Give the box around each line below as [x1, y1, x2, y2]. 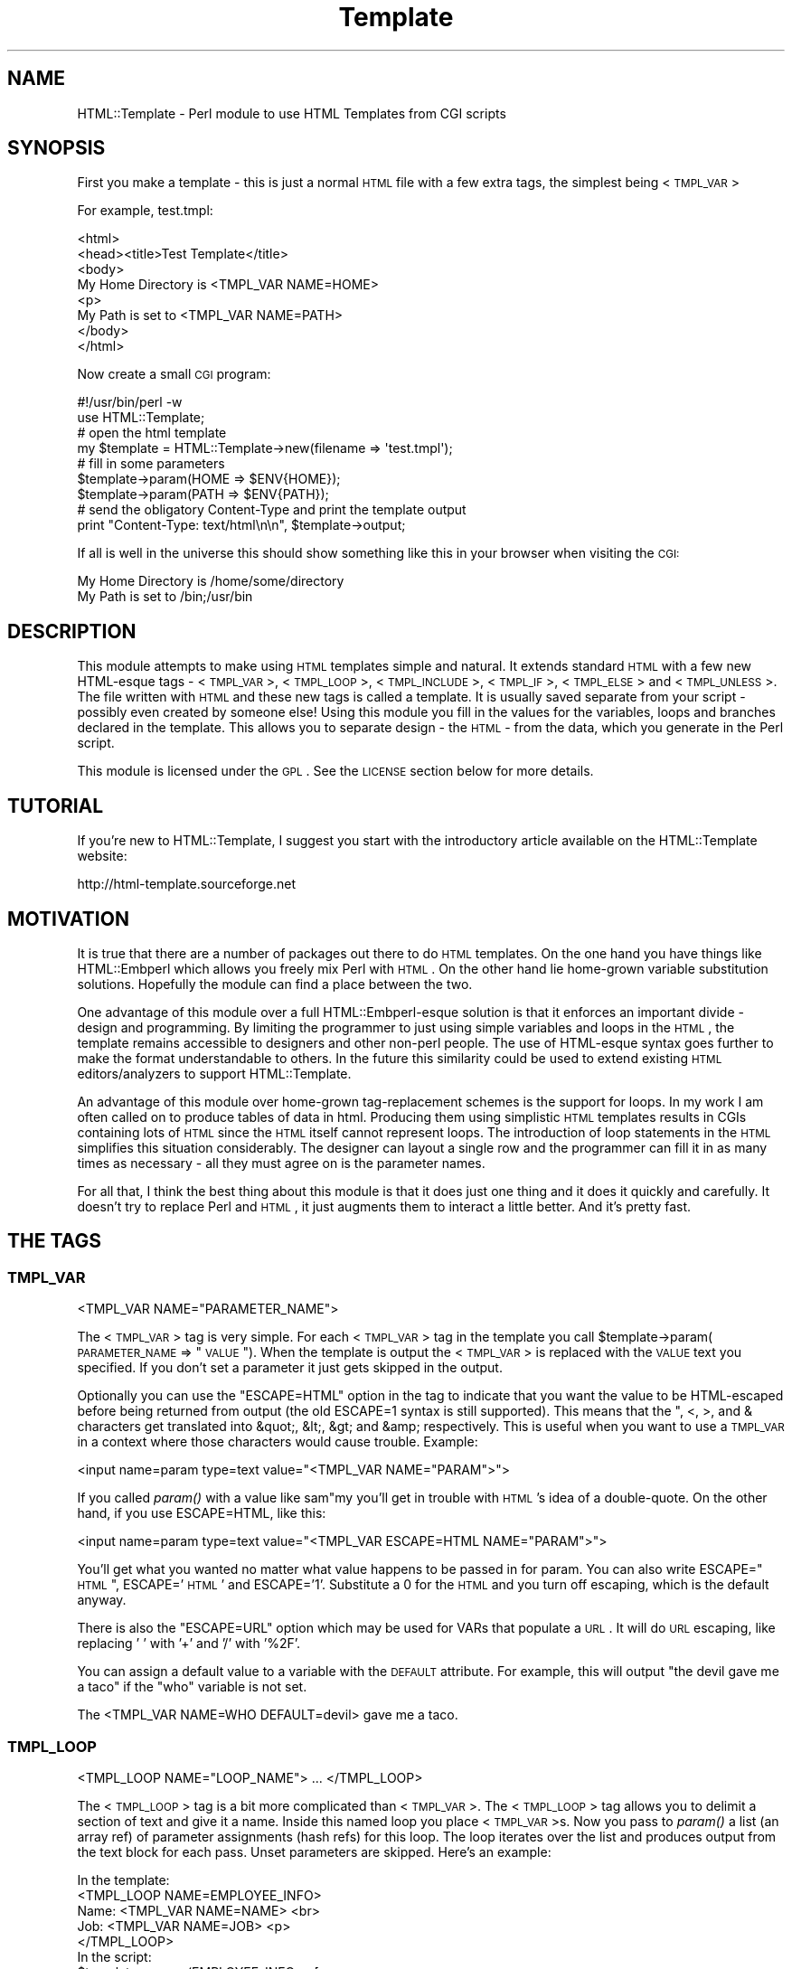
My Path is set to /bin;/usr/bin [77, 589, 253, 605]
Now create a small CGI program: [77, 366, 271, 382]
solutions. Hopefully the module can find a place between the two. [77, 975, 473, 992]
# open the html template [77, 425, 227, 441]
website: [77, 848, 127, 864]
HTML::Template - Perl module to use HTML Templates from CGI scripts [77, 105, 506, 121]
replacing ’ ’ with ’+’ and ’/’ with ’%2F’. [77, 1635, 301, 1652]
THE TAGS [7, 1229, 101, 1253]
